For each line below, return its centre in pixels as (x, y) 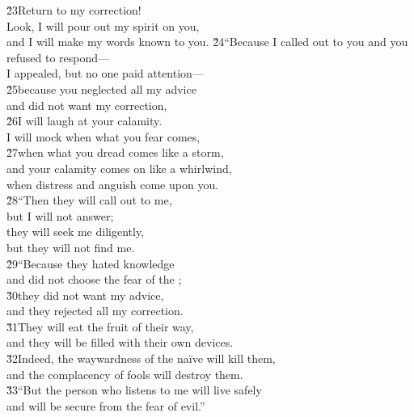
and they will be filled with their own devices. (120, 342)
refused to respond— (58, 57)
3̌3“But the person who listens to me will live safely (134, 390)
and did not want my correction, (87, 105)
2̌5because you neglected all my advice (101, 88)
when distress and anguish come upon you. (113, 184)
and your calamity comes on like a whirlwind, (119, 168)
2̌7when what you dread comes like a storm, (115, 152)
